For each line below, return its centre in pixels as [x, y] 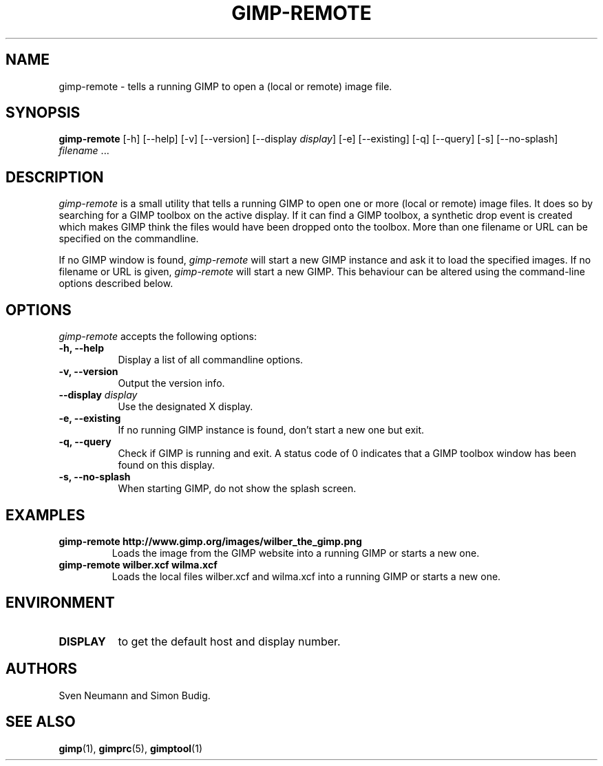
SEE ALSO [41, 722]
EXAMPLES [45, 515]
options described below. [116, 284]
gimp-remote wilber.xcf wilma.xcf [138, 564]
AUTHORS [42, 669]
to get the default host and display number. [229, 641]
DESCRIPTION [55, 177]
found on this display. [167, 465]
